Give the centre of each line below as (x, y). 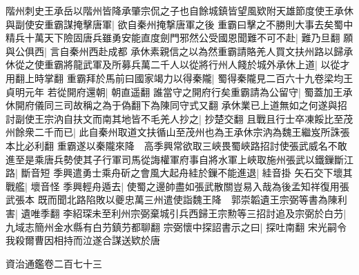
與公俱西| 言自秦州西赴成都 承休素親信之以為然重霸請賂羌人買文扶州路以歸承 (179, 51)
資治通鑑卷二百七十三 (54, 263)
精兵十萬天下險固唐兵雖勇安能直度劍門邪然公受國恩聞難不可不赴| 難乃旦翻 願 (179, 38)
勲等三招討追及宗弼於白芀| (287, 213)
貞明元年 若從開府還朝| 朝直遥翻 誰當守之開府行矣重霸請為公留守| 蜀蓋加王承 (179, 91)
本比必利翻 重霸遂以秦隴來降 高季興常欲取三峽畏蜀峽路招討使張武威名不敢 (176, 145)
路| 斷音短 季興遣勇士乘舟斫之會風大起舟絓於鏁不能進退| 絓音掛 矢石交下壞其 (179, 173)
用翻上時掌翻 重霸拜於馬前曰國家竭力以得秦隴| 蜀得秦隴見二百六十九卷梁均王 (179, 78)
